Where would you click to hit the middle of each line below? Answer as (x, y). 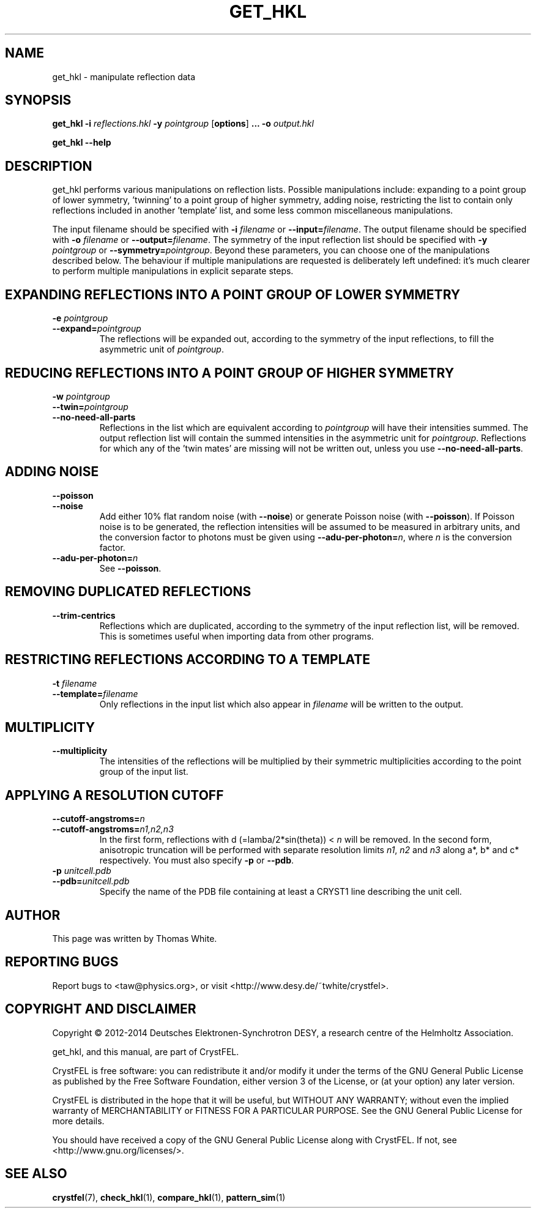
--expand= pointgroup (97, 329)
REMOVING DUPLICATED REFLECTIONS (128, 592)
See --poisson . (130, 568)
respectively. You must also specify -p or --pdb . (197, 860)
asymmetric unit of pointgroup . (162, 349)
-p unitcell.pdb (82, 871)
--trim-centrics (84, 615)
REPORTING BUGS (62, 962)
